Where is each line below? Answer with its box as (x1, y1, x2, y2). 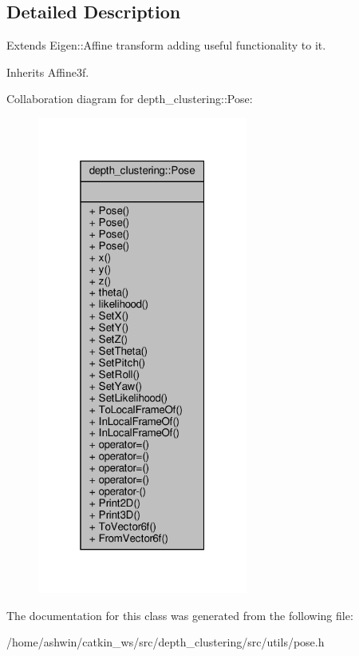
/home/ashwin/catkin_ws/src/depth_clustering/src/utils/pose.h (6, 634, 325, 650)
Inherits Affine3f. (6, 63, 89, 80)
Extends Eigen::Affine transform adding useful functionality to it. (6, 37, 326, 54)
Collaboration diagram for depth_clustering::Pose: (6, 90, 253, 107)
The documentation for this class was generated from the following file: (6, 606, 353, 623)
